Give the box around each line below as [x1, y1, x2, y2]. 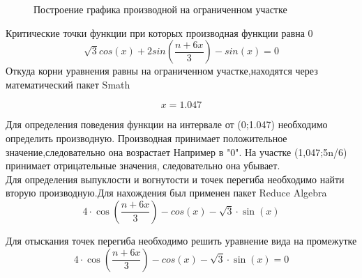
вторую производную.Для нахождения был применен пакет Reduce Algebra [6, 185, 327, 200]
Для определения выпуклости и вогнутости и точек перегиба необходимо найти [6, 171, 345, 186]
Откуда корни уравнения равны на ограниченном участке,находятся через [6, 63, 318, 78]
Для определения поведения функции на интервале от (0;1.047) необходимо [6, 117, 328, 132]
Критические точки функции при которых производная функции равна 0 [6, 25, 313, 40]
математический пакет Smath [6, 77, 130, 91]
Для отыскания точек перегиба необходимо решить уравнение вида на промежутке [6, 233, 357, 247]
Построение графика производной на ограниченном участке [33, 2, 287, 16]
